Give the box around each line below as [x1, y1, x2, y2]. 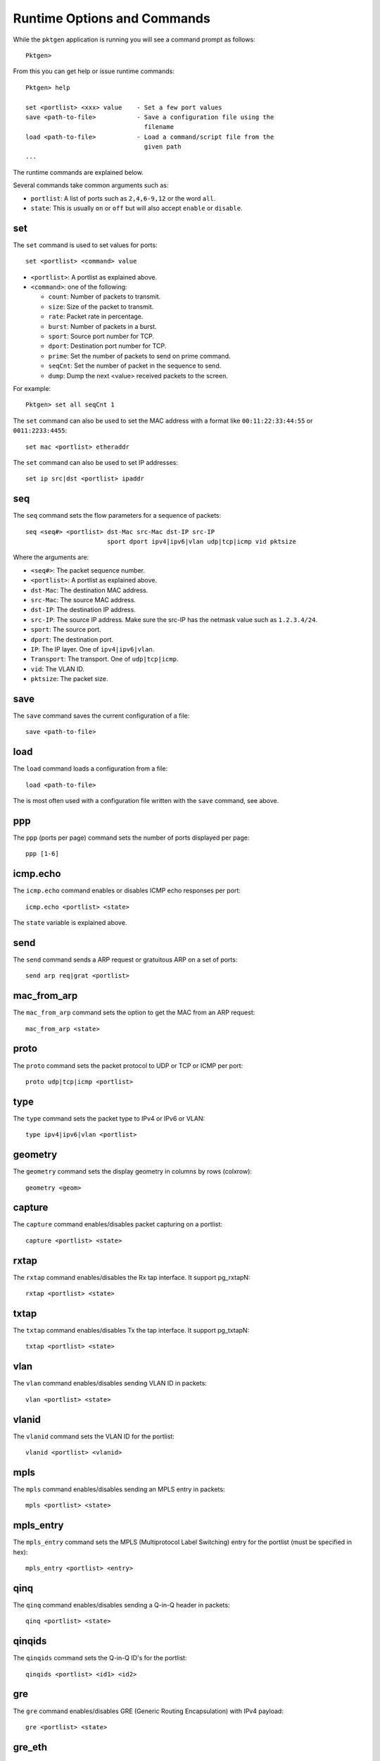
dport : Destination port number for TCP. [48, 342, 167, 350]
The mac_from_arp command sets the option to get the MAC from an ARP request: [13, 1008, 255, 1017]
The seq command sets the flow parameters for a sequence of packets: [13, 511, 222, 520]
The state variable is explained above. [13, 919, 127, 927]
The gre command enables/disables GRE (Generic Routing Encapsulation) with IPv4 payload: [13, 1707, 284, 1715]
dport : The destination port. [30, 635, 114, 644]
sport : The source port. [30, 626, 101, 634]
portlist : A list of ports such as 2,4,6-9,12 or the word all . [30, 194, 216, 202]
